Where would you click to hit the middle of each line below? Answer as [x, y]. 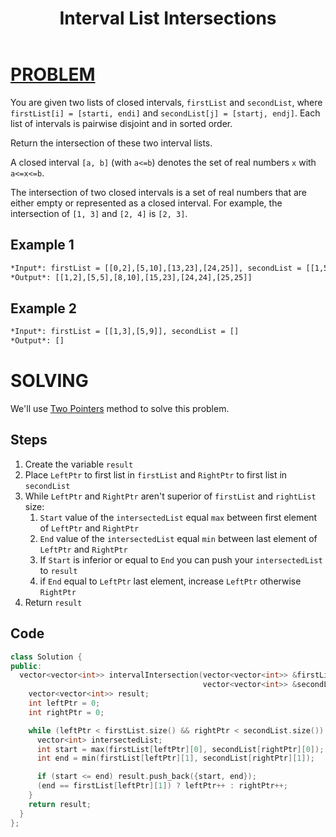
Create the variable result [79, 464]
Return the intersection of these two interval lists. [111, 143]
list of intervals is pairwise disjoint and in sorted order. [121, 123]
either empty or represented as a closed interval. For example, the [146, 203]
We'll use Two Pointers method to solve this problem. [120, 408]
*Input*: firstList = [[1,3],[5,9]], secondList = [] [125, 332]
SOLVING [49, 381]
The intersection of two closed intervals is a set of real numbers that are [158, 192]
